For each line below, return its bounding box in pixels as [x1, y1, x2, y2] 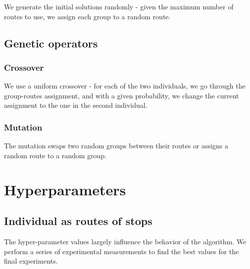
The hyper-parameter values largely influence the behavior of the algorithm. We [4, 236, 247, 246]
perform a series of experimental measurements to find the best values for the [4, 246, 239, 256]
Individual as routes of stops [4, 213, 152, 228]
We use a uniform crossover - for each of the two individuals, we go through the [4, 81, 246, 91]
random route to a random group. [4, 150, 107, 160]
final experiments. [4, 256, 58, 266]
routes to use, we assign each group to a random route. [4, 11, 171, 21]
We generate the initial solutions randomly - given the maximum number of [4, 1, 234, 11]
